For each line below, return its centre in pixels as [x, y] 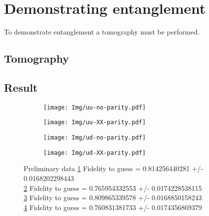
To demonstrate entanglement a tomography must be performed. [102, 32]
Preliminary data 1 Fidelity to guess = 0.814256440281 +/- [113, 168]
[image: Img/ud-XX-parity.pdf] [95, 153]
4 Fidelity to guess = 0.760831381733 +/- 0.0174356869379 [113, 207]
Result [21, 87]
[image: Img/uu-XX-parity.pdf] [95, 123]
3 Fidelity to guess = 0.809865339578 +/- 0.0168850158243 [113, 198]
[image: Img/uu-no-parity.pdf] [95, 107]
